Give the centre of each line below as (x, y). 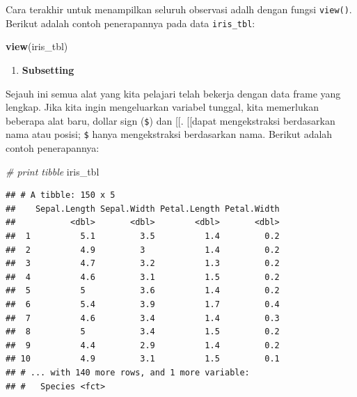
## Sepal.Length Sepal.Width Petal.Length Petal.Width (143, 209)
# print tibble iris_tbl (53, 171)
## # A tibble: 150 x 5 (61, 195)
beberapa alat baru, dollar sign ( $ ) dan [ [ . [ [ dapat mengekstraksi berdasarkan (170, 120)
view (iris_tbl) (37, 46)
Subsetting (48, 69)
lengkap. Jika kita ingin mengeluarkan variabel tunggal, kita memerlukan (162, 107)
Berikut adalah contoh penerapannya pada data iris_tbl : (130, 23)
